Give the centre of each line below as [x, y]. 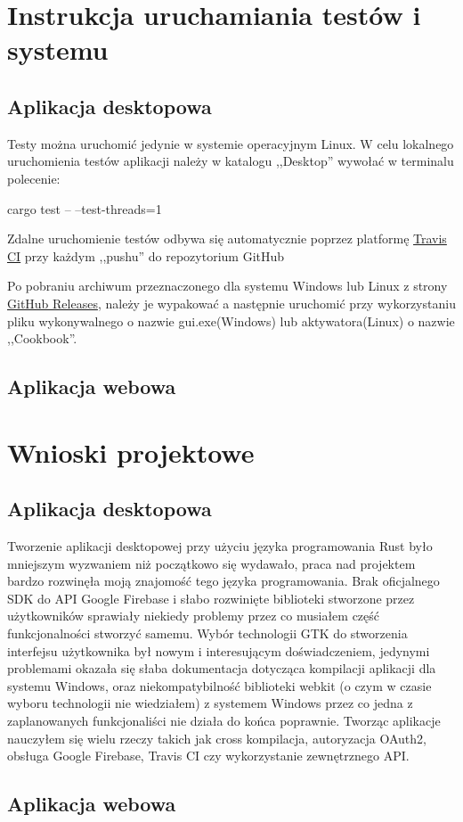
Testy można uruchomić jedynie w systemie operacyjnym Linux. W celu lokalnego [231, 143]
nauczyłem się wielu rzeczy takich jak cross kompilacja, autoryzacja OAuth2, [217, 738]
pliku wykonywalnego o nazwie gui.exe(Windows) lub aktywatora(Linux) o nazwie [231, 321]
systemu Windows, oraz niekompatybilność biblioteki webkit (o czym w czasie [219, 685]
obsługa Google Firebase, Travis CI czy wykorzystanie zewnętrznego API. [208, 756]
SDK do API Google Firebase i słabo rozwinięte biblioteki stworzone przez [211, 598]
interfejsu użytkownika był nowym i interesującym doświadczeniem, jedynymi [219, 650]
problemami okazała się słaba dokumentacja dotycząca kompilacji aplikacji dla [222, 668]
